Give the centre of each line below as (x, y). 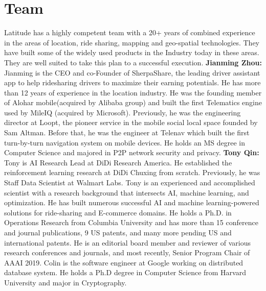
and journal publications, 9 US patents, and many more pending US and (118, 232)
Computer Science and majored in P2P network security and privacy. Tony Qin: (132, 152)
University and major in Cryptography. (65, 282)
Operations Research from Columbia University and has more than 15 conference (131, 222)
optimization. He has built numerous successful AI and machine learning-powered (132, 202)
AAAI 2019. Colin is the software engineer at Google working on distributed (124, 262)
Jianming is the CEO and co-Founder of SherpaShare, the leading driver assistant (132, 72)
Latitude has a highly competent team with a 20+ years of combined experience (130, 32)
